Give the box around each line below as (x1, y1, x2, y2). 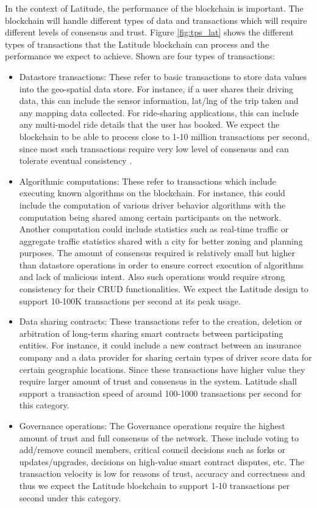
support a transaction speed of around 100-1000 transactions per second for (19, 386, 302, 399)
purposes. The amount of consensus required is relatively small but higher (19, 246, 296, 259)
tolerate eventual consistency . (19, 154, 132, 167)
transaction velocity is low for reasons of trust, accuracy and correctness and (19, 467, 305, 480)
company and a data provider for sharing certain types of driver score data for (19, 351, 312, 364)
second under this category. (19, 491, 121, 504)
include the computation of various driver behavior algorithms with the (19, 198, 286, 211)
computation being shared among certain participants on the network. (19, 210, 282, 223)
